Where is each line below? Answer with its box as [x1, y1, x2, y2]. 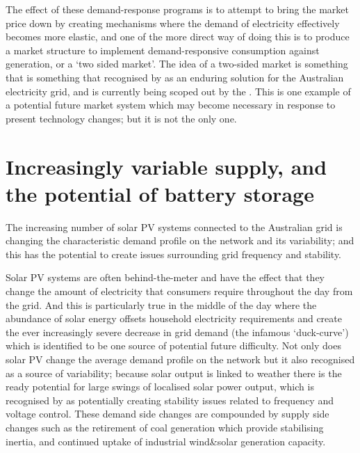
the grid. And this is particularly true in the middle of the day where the [6, 297, 317, 312]
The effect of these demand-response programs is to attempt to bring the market [6, 2, 350, 16]
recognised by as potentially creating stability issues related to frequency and [6, 392, 334, 407]
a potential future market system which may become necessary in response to [6, 97, 336, 112]
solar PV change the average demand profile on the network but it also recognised [6, 352, 355, 366]
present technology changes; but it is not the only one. [6, 111, 237, 125]
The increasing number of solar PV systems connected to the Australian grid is [6, 219, 343, 234]
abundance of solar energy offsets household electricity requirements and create [6, 311, 342, 326]
